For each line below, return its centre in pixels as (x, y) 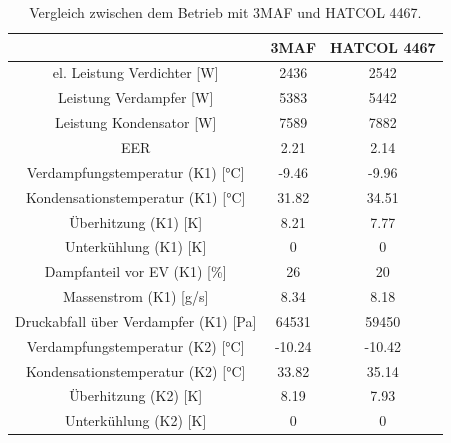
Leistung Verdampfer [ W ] (136, 97)
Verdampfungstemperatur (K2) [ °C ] (135, 345)
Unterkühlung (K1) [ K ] (136, 246)
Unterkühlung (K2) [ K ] (136, 420)
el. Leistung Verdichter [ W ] (135, 72)
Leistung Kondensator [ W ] (135, 122)
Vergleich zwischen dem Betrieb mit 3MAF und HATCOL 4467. (225, 12)
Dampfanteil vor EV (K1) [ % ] (135, 271)
